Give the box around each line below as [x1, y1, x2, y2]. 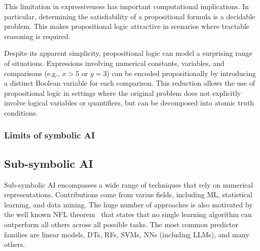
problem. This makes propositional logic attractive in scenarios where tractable [4, 21, 249, 31]
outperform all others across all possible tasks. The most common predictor [4, 219, 239, 229]
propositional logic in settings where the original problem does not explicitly [4, 87, 241, 98]
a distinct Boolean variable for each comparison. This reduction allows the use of [4, 78, 255, 88]
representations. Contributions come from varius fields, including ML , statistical [4, 189, 252, 200]
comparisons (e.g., [4, 67, 60, 78]
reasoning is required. [4, 30, 70, 41]
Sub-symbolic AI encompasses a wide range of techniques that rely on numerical [4, 179, 253, 190]
